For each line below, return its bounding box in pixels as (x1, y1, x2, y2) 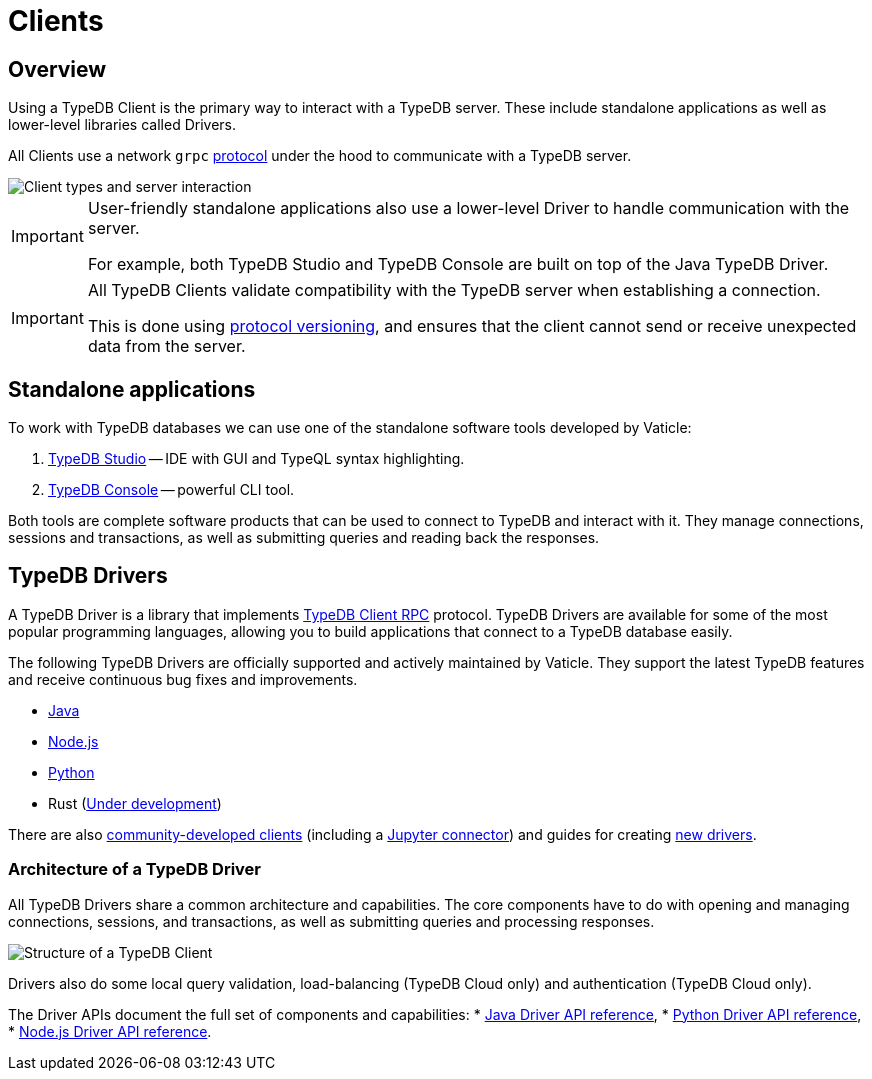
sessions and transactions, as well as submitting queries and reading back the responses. (8, 529, 600, 547)
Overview (8, 56, 107, 82)
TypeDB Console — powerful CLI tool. (48, 481, 295, 499)
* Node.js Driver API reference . (8, 1022, 212, 1040)
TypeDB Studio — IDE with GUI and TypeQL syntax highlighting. (48, 450, 465, 468)
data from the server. (87, 336, 246, 357)
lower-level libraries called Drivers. (8, 116, 236, 134)
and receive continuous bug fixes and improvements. (8, 670, 358, 688)
